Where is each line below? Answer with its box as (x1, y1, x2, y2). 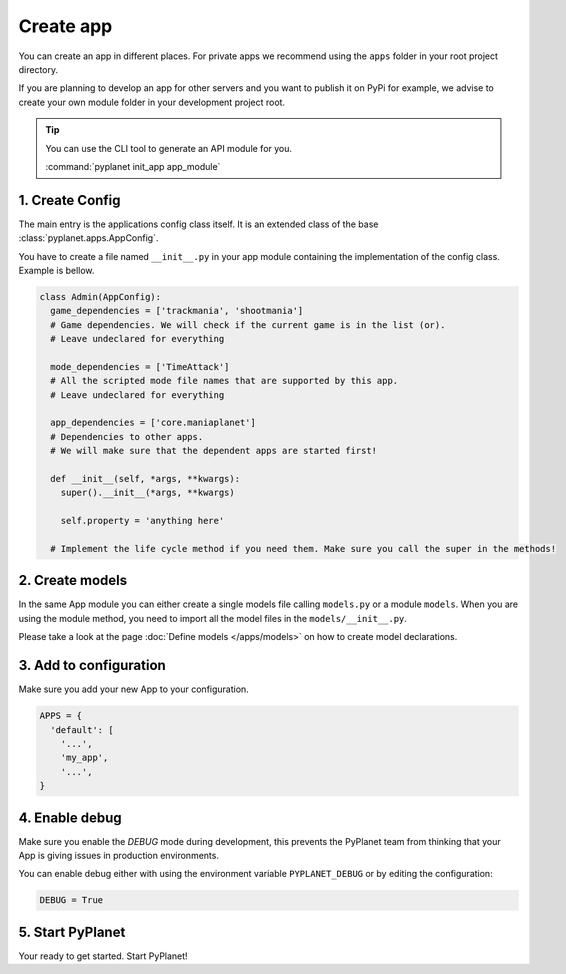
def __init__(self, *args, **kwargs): (50, 473, 240, 485)
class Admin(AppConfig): (39, 291, 162, 302)
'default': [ (50, 724, 114, 735)
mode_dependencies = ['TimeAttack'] (50, 361, 230, 372)
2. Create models (18, 572, 128, 589)
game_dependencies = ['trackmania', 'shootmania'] (50, 305, 304, 317)
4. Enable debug (18, 809, 122, 826)
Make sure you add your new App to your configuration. (18, 683, 249, 695)
